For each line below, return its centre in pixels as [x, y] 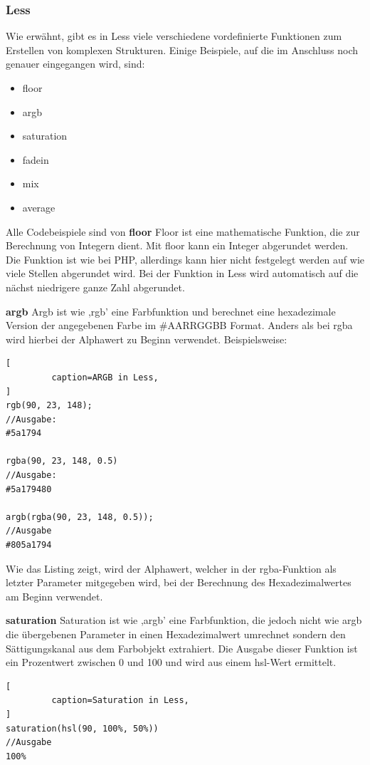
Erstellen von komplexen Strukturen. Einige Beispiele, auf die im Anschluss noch [182, 50]
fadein [36, 159]
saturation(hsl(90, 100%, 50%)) [82, 728]
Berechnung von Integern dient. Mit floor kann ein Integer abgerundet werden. [177, 245]
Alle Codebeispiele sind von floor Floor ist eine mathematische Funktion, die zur [183, 231]
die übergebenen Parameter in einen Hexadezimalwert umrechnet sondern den [176, 634]
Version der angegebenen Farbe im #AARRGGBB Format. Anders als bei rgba [179, 325]
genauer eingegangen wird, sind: [75, 64]
